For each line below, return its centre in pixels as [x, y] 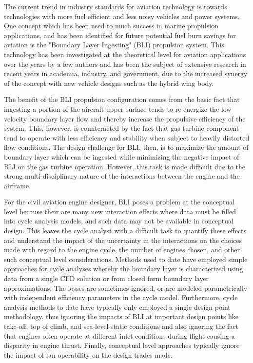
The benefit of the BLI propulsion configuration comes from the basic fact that [122, 99]
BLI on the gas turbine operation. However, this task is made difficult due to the [125, 166]
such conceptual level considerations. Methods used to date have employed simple [126, 259]
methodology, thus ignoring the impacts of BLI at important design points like [121, 316]
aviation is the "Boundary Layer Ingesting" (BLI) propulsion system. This [114, 45]
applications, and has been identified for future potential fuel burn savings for [120, 35]
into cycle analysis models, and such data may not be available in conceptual [119, 221]
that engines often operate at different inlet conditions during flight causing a [119, 335]
